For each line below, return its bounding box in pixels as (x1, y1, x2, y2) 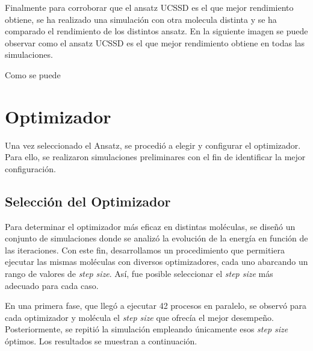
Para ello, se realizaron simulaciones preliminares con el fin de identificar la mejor (5, 151, 306, 163)
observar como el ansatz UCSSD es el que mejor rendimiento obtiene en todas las (5, 36, 305, 49)
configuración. (5, 162, 56, 175)
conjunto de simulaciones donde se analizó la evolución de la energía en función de (5, 232, 308, 244)
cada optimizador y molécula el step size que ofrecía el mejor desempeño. (5, 311, 274, 323)
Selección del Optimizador (5, 191, 171, 210)
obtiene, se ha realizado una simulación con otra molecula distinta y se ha (5, 13, 277, 25)
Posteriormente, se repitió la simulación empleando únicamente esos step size (5, 323, 288, 335)
